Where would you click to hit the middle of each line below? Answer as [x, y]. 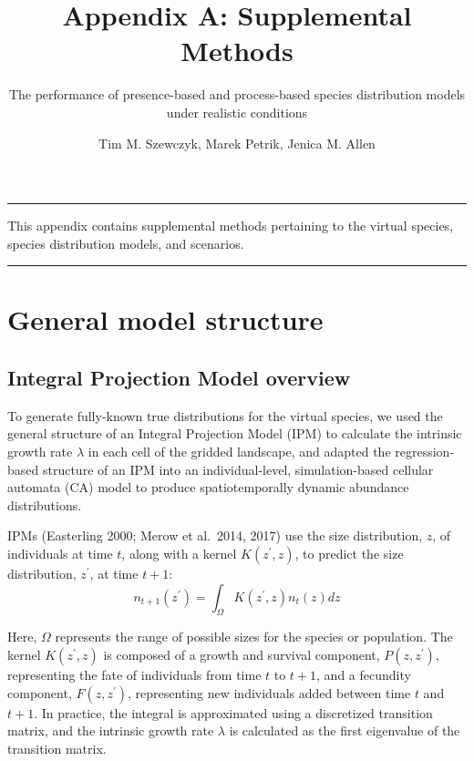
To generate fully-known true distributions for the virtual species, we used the [225, 415]
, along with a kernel [179, 554]
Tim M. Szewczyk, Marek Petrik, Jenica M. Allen [237, 143]
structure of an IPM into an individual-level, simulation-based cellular [238, 469]
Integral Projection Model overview [179, 378]
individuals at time [60, 554]
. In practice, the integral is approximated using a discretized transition [233, 712]
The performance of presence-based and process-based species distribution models [237, 94]
